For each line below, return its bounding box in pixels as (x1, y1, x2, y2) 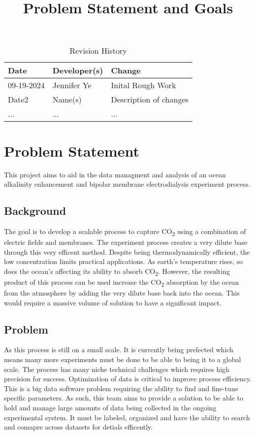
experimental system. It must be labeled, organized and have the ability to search (4, 412, 250, 422)
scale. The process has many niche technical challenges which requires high (4, 364, 229, 374)
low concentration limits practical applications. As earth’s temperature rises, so (4, 256, 243, 267)
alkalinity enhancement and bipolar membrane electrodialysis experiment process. (4, 179, 251, 189)
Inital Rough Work (111, 79, 176, 91)
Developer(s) (52, 65, 103, 76)
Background (4, 203, 66, 218)
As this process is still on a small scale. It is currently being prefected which (4, 344, 233, 355)
